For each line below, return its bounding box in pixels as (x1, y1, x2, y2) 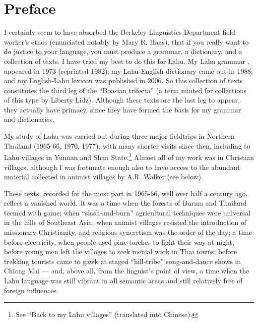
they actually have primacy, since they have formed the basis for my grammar (4, 104, 241, 114)
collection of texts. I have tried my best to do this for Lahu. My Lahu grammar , (4, 55, 250, 66)
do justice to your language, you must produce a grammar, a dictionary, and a (4, 46, 242, 56)
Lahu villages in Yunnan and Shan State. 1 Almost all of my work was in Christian (4, 151, 254, 162)
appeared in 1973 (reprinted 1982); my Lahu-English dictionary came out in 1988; (4, 65, 253, 76)
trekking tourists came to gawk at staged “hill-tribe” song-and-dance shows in (4, 256, 241, 266)
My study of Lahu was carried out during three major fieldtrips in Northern (4, 131, 235, 141)
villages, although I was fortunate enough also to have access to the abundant (4, 161, 240, 172)
